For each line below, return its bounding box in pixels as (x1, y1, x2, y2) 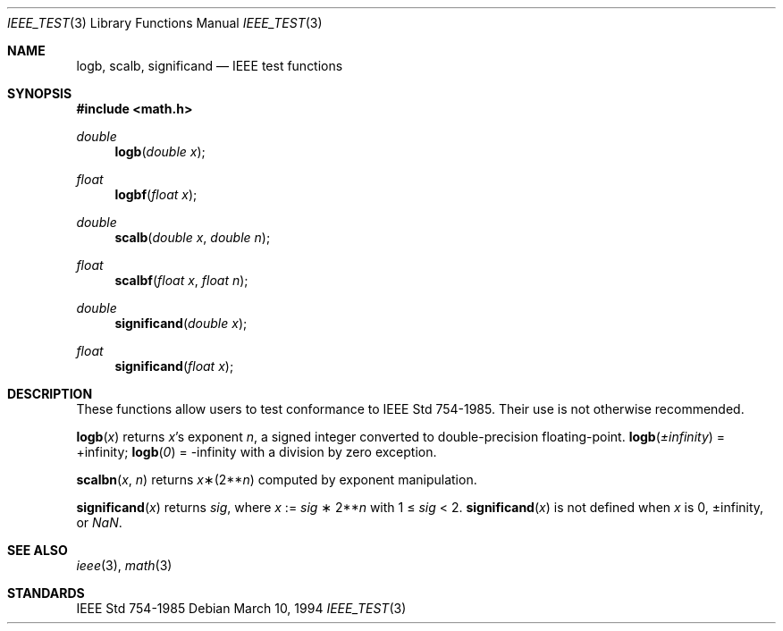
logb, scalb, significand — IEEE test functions (76, 58, 343, 73)
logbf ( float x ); (114, 187, 198, 202)
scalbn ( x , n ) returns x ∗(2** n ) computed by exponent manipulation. (76, 472, 477, 487)
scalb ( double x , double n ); (114, 230, 271, 245)
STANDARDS (7, 585, 85, 601)
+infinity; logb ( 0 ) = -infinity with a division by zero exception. (76, 444, 437, 459)
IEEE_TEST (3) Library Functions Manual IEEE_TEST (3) (7, 15, 323, 30)
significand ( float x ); (114, 358, 234, 374)
